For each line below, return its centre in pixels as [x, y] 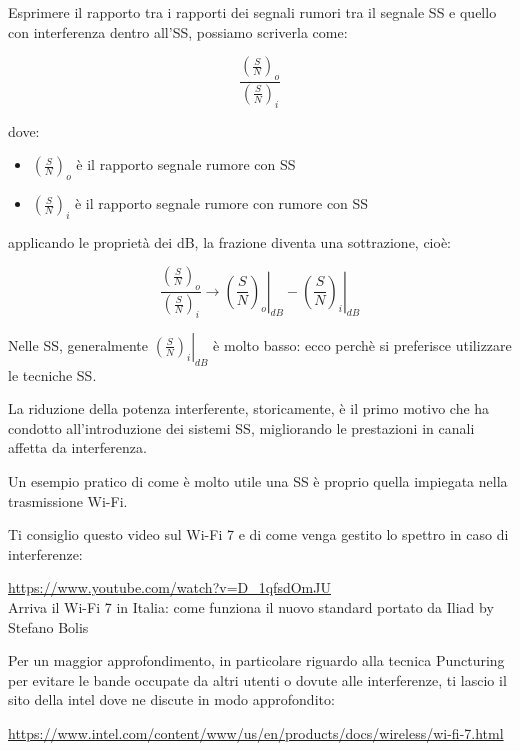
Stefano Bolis [48, 626]
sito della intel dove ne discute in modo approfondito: [171, 699]
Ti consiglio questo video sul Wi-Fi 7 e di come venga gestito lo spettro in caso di [258, 534]
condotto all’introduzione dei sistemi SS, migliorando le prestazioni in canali [241, 427]
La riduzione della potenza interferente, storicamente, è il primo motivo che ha [249, 408]
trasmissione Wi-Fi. [68, 500]
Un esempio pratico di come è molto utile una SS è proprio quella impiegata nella [258, 481]
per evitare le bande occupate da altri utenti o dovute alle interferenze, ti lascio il [257, 679]
